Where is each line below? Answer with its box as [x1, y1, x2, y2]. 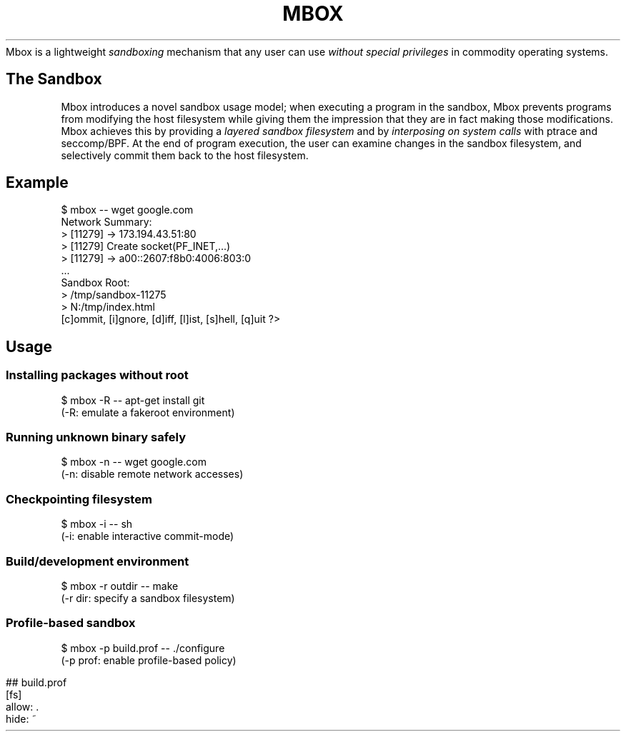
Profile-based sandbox [6, 616, 136, 631]
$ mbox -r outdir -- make [61, 579, 179, 592]
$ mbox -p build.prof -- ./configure [61, 641, 225, 654]
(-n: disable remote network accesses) [61, 468, 244, 481]
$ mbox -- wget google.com [61, 204, 194, 216]
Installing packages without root [6, 368, 189, 383]
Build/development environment [6, 553, 189, 568]
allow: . [6, 700, 39, 713]
